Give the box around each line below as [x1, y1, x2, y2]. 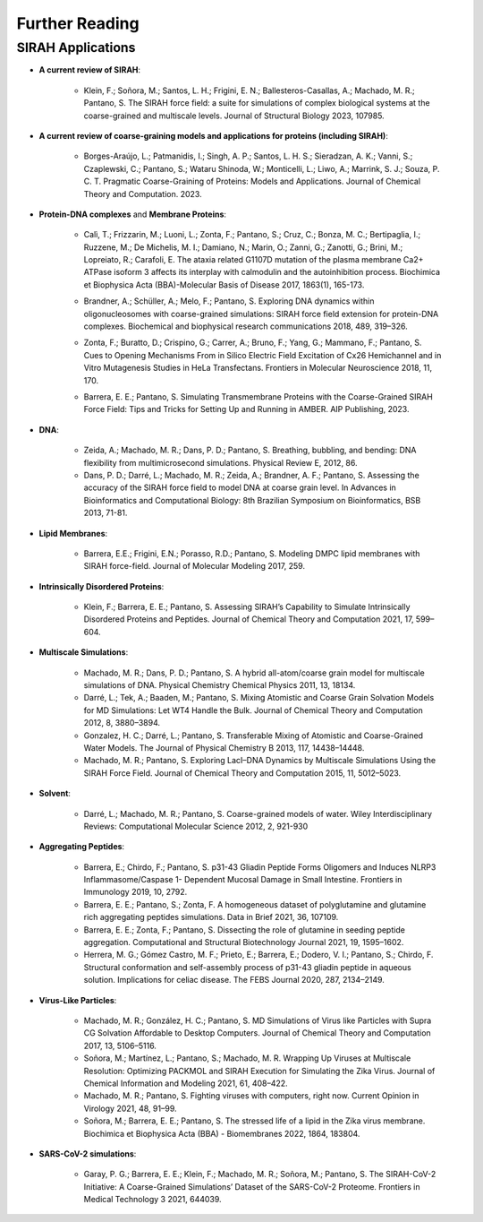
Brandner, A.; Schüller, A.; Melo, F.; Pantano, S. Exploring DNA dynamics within [83, 296, 375, 306]
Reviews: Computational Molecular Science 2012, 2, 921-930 [83, 821, 309, 831]
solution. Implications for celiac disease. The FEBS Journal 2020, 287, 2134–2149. [83, 975, 385, 985]
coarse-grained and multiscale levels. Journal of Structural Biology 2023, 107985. [83, 110, 385, 121]
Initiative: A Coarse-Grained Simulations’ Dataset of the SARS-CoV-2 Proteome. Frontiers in [83, 1181, 420, 1192]
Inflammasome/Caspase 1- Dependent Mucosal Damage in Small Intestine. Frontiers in [83, 874, 402, 885]
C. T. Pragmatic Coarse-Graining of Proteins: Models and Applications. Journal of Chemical [83, 176, 420, 187]
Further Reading [16, 13, 140, 33]
